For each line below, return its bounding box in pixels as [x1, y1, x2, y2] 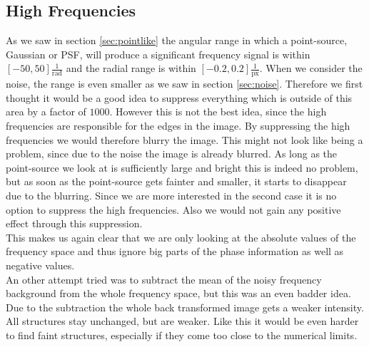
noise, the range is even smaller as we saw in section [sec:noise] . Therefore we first [6, 76, 363, 91]
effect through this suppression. [6, 216, 143, 231]
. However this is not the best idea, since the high [109, 104, 327, 119]
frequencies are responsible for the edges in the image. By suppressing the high [6, 118, 350, 133]
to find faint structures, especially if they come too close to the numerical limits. [6, 327, 358, 342]
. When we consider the [259, 61, 363, 76]
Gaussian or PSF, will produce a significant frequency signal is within [6, 46, 310, 61]
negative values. [6, 257, 75, 272]
